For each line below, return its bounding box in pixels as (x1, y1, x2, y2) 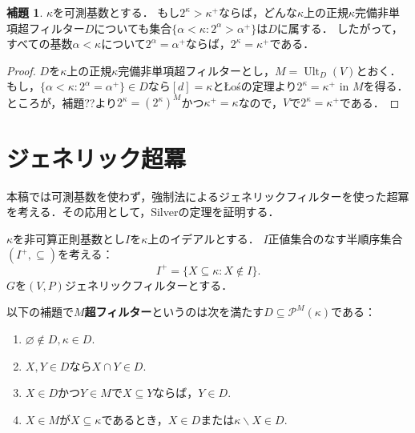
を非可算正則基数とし (13, 230, 126, 247)
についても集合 (94, 19, 172, 36)
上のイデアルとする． (147, 230, 260, 247)
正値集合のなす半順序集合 (268, 230, 403, 247)
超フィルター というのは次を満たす (84, 303, 264, 320)
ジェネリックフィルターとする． (64, 276, 233, 293)
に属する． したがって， (276, 19, 403, 36)
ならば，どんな (218, 4, 297, 20)
